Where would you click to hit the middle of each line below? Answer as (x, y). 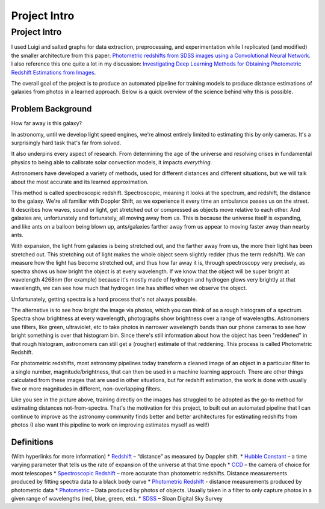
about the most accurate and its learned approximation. (80, 182)
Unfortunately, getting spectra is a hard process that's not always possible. (104, 299)
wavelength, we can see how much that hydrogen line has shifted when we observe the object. (129, 288)
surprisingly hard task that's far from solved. (66, 143)
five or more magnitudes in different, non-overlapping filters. (86, 389)
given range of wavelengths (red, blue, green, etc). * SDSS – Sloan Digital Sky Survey (117, 498)
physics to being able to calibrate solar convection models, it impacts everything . (112, 162)
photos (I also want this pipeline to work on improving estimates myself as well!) (110, 425)
